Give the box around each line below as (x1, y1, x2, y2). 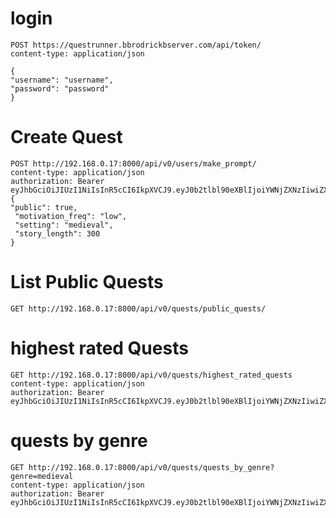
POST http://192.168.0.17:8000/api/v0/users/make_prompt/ (10, 158, 257, 169)
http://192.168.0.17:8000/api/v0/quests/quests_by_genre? (28, 462, 275, 472)
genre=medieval (10, 471, 74, 481)
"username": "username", (10, 75, 114, 85)
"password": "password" (10, 83, 110, 94)
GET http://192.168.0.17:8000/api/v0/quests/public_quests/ (10, 303, 267, 314)
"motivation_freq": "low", (14, 211, 128, 221)
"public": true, (10, 202, 78, 212)
